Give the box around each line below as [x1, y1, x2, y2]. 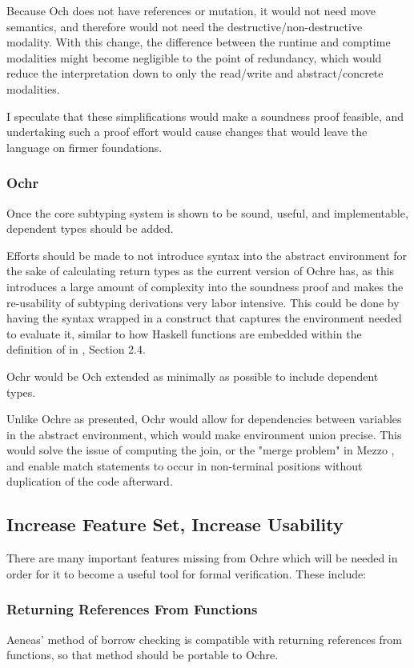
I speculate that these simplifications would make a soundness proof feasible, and [6, 107, 404, 124]
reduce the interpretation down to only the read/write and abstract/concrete [6, 65, 384, 82]
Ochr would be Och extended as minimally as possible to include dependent [6, 367, 379, 384]
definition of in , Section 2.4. [6, 341, 146, 358]
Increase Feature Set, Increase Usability [6, 512, 344, 537]
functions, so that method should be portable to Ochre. [6, 646, 279, 663]
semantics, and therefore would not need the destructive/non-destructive [6, 18, 363, 34]
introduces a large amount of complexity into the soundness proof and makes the [6, 278, 404, 294]
